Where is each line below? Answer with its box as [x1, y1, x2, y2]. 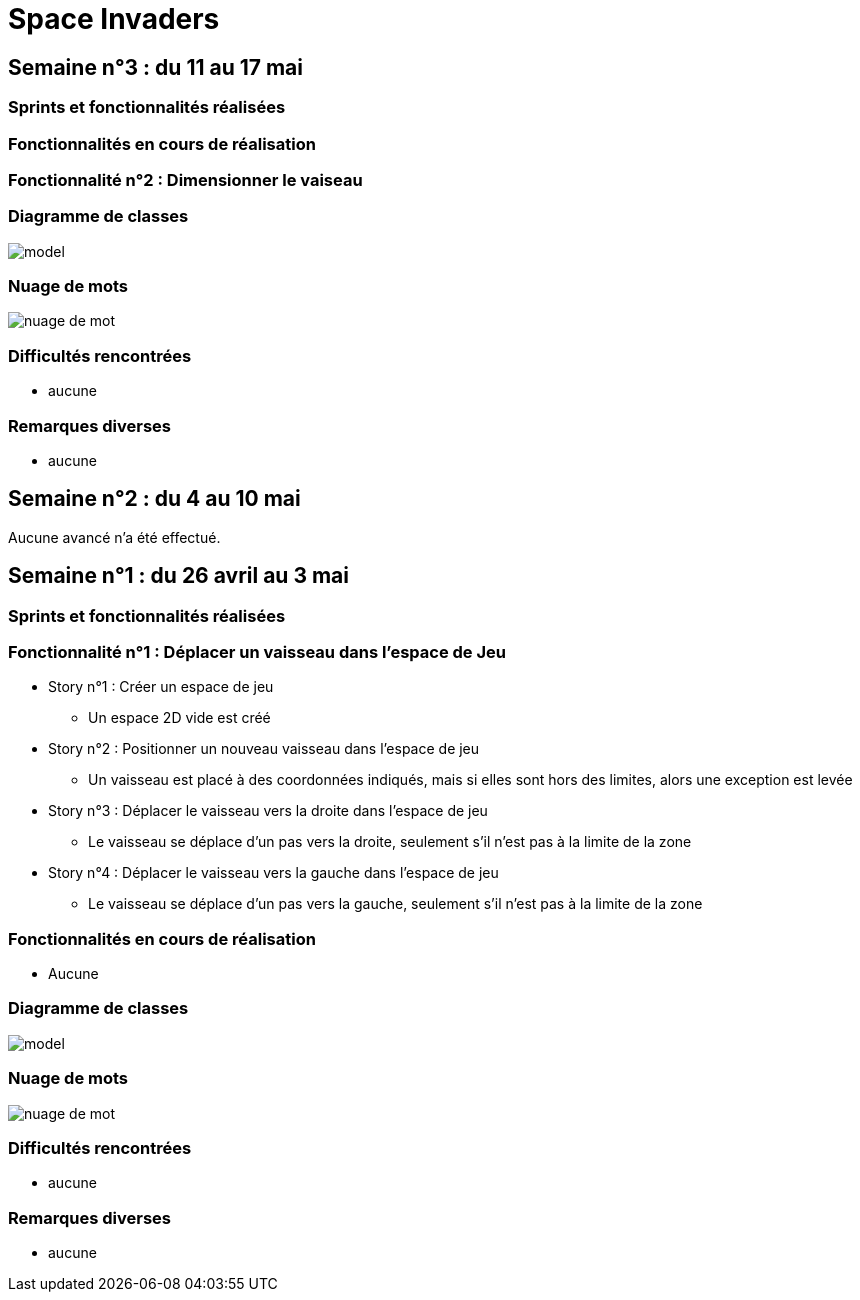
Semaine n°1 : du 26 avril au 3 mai [8, 563, 349, 589]
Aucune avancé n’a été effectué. [8, 528, 221, 546]
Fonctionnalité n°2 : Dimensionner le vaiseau [8, 169, 363, 190]
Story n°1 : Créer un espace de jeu [48, 678, 274, 696]
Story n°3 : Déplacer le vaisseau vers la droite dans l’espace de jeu [48, 802, 488, 820]
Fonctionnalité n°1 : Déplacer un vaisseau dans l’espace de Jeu [8, 641, 506, 662]
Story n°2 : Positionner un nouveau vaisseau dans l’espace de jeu [48, 740, 480, 758]
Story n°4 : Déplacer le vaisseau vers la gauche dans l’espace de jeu [48, 864, 499, 882]
